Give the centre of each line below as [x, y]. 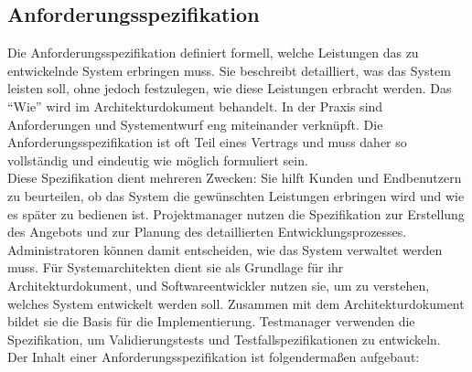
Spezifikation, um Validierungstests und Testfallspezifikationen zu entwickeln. [224, 339]
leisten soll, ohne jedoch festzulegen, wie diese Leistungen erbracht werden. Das [230, 88]
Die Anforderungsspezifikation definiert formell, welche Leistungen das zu [213, 53]
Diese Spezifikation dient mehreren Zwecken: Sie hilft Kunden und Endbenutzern [235, 178]
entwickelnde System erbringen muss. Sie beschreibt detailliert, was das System [229, 70]
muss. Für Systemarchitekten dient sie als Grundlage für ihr [176, 267]
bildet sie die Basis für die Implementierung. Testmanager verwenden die [211, 321]
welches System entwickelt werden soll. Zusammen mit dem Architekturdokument [236, 303]
